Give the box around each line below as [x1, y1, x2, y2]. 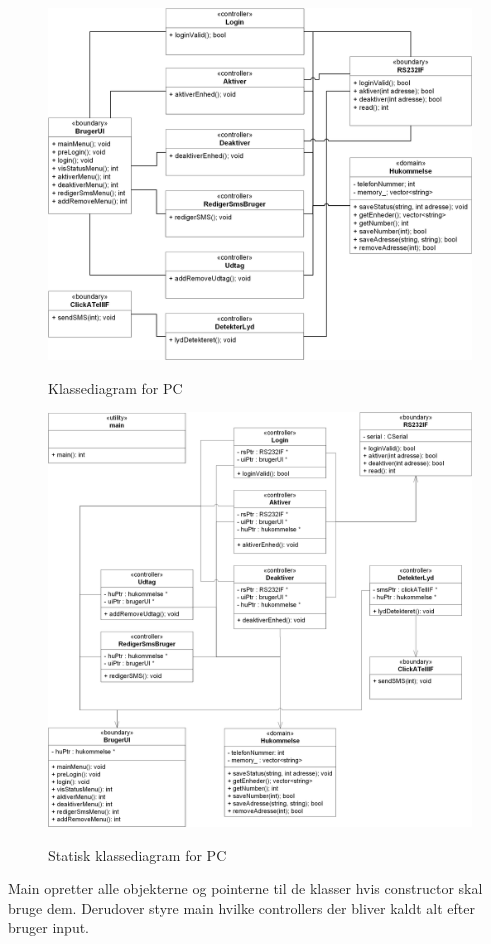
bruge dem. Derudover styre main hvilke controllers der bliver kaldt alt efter [8, 897, 475, 918]
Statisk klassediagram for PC [48, 844, 227, 865]
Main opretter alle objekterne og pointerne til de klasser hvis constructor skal [8, 878, 483, 899]
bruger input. [8, 917, 90, 938]
